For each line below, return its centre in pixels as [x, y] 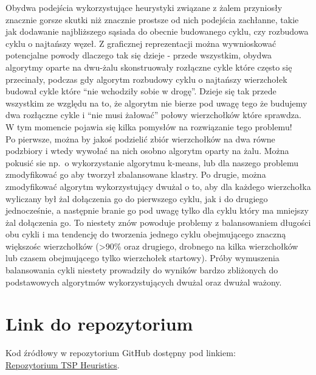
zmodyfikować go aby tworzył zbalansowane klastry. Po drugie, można [136, 174]
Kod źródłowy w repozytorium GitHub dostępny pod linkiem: [121, 353]
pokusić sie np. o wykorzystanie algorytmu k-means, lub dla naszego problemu [152, 162]
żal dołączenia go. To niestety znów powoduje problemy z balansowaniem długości [158, 222]
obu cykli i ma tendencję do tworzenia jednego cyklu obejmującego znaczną [146, 234]
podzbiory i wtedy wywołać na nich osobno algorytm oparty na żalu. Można [147, 151]
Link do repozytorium [99, 324]
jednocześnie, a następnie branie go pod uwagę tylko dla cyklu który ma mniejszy [157, 210]
